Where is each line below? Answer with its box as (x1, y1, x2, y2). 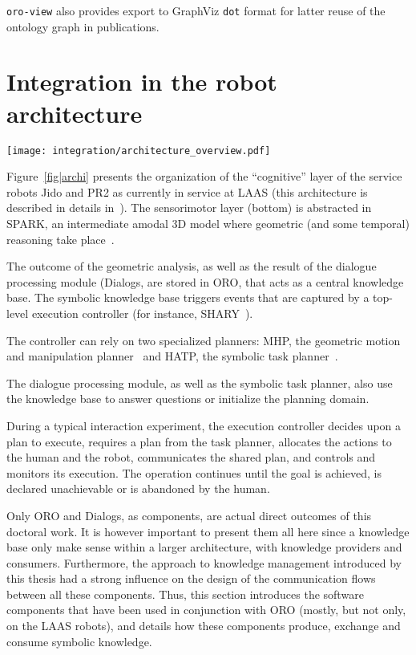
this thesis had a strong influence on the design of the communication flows (6, 570, 376, 587)
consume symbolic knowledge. (6, 633, 152, 649)
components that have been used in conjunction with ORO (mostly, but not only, (6, 601, 406, 618)
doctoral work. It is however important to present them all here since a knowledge (6, 523, 410, 539)
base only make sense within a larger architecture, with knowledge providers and (6, 539, 402, 555)
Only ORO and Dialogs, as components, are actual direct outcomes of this (6, 507, 372, 523)
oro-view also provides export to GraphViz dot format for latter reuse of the (6, 2, 386, 18)
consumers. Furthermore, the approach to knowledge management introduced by (6, 554, 402, 571)
